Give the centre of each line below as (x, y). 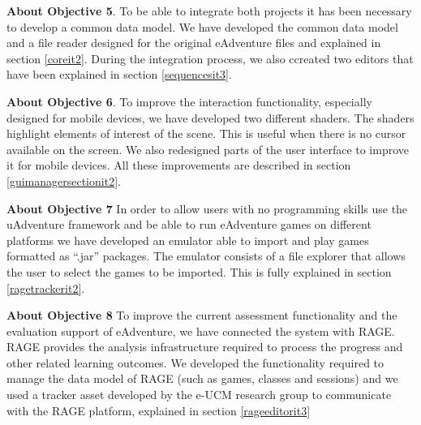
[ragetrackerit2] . (46, 288)
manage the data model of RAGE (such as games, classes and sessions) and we (202, 378)
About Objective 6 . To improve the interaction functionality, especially (189, 101)
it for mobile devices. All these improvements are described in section (179, 165)
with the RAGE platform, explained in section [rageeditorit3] (159, 410)
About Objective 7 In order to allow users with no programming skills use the (207, 208)
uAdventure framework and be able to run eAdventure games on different (189, 224)
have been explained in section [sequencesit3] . (119, 74)
